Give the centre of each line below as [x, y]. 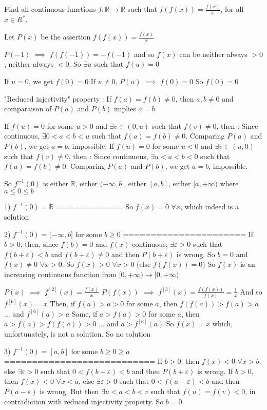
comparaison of [28, 109]
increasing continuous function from [60, 274]
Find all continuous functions [50, 9]
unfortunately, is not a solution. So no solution [78, 333]
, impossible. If [91, 146]
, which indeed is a [209, 207]
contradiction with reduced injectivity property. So [84, 401]
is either [55, 183]
